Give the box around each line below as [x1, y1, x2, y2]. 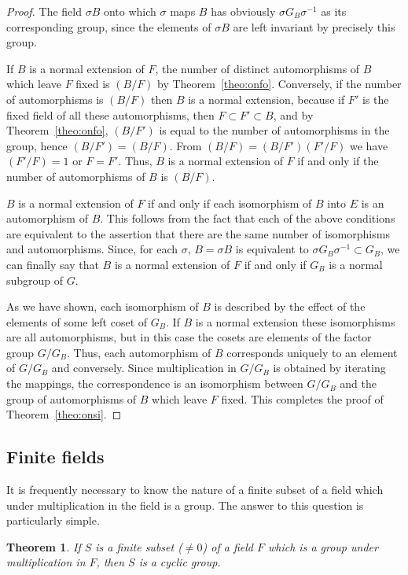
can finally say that [6, 256, 99, 272]
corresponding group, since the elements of [6, 18, 211, 35]
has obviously [211, 3, 276, 19]
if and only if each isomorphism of [148, 194, 312, 211]
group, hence [6, 137, 68, 153]
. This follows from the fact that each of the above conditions [100, 210, 395, 227]
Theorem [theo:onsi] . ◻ [6, 406, 122, 422]
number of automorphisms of [6, 168, 145, 184]
